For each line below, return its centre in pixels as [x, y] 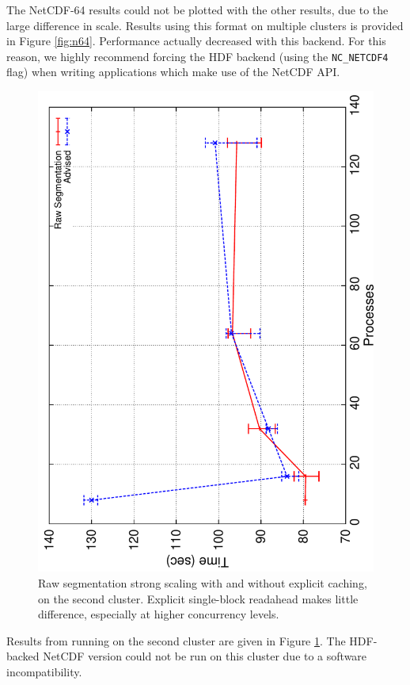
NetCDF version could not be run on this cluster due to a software [205, 656]
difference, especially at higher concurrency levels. [159, 614]
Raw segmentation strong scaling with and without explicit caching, [203, 583]
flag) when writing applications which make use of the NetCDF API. [173, 72]
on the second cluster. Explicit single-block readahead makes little [198, 598]
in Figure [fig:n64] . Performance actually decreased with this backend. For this [196, 41]
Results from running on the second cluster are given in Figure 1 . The [176, 640]
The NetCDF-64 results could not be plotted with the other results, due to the [197, 10]
